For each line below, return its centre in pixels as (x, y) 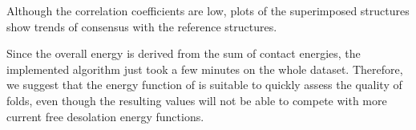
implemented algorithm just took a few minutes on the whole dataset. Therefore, (205, 69)
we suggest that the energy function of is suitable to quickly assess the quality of (204, 85)
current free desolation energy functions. (105, 116)
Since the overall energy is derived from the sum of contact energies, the (184, 53)
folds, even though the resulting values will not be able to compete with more (197, 100)
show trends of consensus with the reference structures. (142, 26)
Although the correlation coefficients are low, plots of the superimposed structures (208, 10)
